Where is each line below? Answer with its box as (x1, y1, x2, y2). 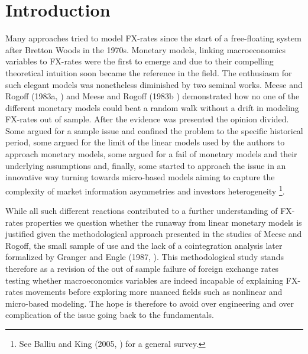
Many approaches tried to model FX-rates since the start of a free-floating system (5, 32, 301, 44)
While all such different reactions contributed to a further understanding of (5, 204, 278, 217)
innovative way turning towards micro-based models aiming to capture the (5, 171, 275, 183)
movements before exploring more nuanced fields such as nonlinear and (25, 285, 283, 298)
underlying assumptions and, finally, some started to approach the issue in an (5, 159, 286, 171)
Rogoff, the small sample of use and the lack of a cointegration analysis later (5, 239, 283, 251)
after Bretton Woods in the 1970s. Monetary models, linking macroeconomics (5, 43, 286, 56)
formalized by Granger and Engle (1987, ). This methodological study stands (5, 251, 284, 263)
